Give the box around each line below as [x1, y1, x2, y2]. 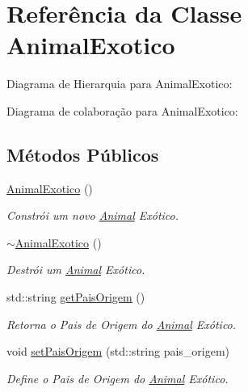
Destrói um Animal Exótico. [6, 261, 145, 278]
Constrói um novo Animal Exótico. [6, 207, 179, 224]
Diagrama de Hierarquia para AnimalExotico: [6, 75, 233, 92]
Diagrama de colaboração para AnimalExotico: [6, 102, 238, 119]
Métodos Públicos [6, 141, 159, 166]
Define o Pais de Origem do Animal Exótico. [6, 369, 229, 386]
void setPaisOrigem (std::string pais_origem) [6, 343, 230, 360]
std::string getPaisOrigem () [6, 289, 145, 306]
